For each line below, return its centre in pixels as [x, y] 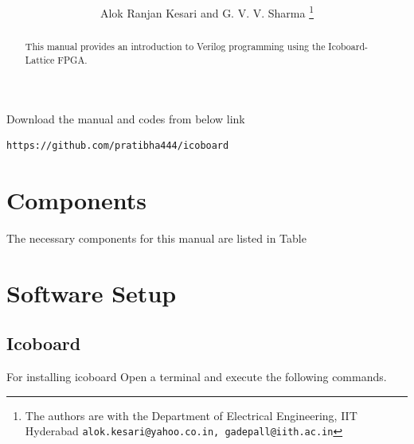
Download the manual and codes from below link [126, 118]
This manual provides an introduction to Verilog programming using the [175, 47]
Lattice [40, 59]
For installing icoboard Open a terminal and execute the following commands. [197, 377]
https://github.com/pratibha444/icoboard [118, 146]
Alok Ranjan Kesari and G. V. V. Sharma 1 [207, 12]
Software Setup [92, 292]
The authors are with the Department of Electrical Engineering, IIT [191, 415]
